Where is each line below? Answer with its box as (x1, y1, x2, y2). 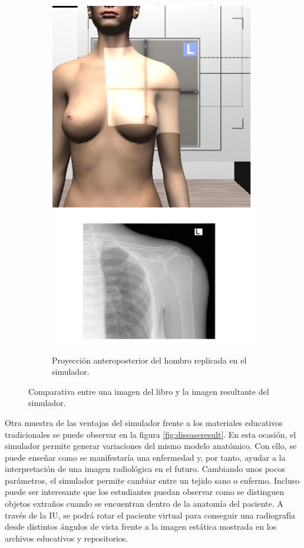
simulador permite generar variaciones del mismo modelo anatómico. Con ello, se (5, 440, 297, 452)
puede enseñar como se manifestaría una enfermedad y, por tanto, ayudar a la (5, 451, 286, 463)
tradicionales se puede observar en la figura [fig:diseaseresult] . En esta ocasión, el (5, 428, 296, 440)
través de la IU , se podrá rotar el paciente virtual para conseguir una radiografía (5, 509, 295, 521)
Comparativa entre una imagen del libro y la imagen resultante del (28, 385, 269, 397)
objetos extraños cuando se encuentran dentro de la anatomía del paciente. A (5, 497, 283, 510)
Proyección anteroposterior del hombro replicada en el (52, 354, 247, 366)
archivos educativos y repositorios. (5, 532, 128, 544)
